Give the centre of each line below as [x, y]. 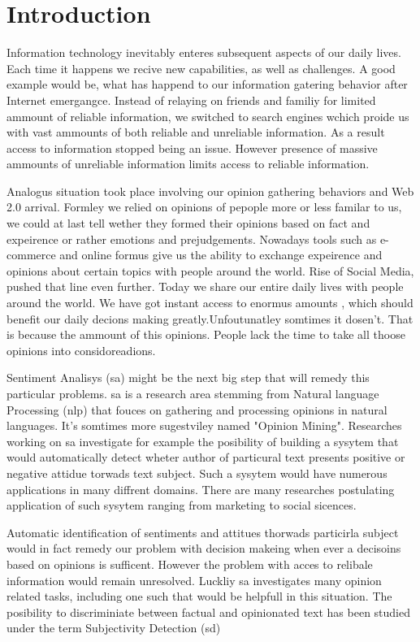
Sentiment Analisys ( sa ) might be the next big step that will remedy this [188, 377]
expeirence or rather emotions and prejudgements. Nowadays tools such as [192, 239]
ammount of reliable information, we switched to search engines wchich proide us [208, 116]
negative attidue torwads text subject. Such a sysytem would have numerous [197, 473]
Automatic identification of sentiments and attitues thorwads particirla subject [203, 532]
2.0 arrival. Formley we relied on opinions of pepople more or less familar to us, [204, 207]
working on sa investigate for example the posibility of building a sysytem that [203, 441]
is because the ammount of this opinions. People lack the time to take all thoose [206, 334]
